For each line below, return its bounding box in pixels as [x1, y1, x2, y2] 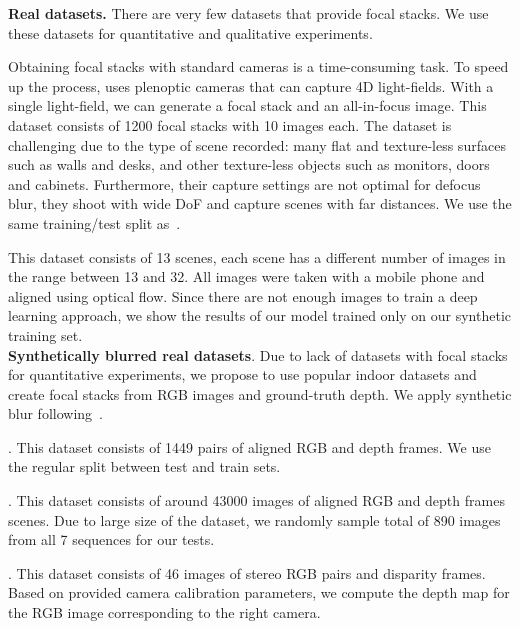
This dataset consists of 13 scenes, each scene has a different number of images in [8, 246, 506, 267]
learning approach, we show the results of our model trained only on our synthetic [8, 305, 512, 326]
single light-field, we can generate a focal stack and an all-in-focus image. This [8, 95, 487, 116]
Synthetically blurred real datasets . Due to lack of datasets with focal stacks [8, 344, 508, 365]
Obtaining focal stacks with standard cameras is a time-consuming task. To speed [8, 56, 509, 77]
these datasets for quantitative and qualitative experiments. [8, 22, 373, 43]
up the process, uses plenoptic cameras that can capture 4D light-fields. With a [8, 75, 494, 96]
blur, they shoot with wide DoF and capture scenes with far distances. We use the [8, 193, 512, 214]
